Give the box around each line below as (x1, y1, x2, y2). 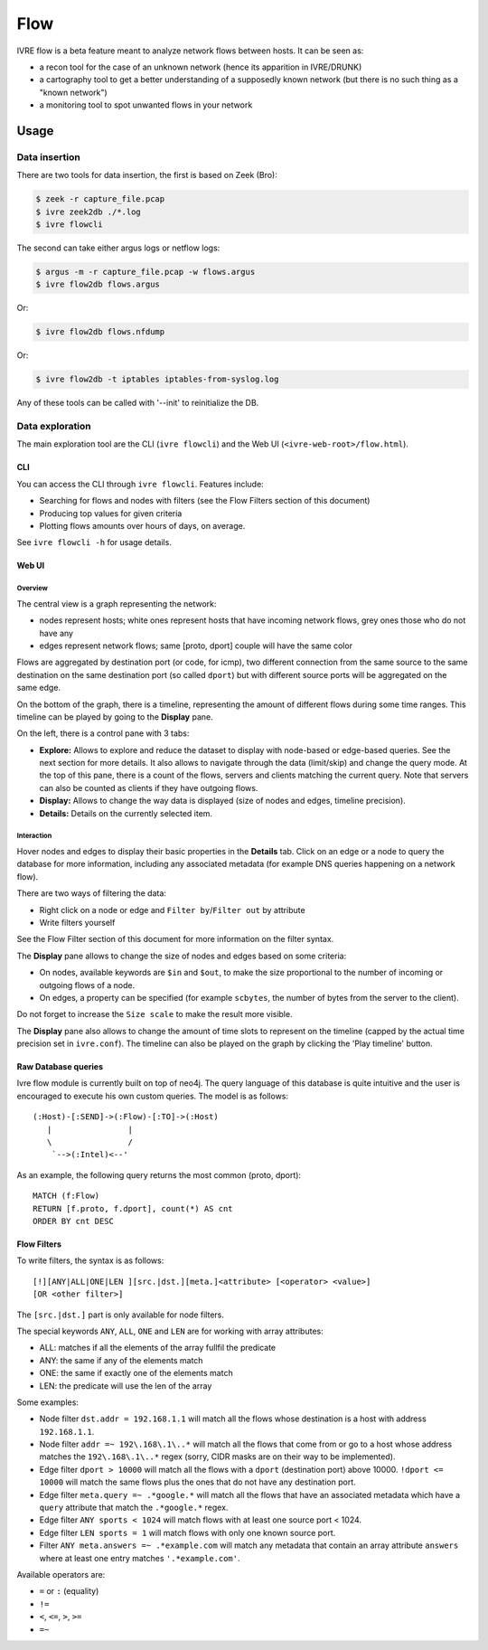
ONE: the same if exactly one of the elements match (39, 1368, 234, 1379)
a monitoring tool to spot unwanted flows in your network (39, 99, 253, 110)
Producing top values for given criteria (39, 507, 183, 519)
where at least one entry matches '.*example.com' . (39, 1552, 240, 1563)
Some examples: (16, 1397, 79, 1408)
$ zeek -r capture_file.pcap (35, 194, 165, 204)
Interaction (16, 832, 52, 841)
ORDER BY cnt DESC (33, 1216, 115, 1226)
